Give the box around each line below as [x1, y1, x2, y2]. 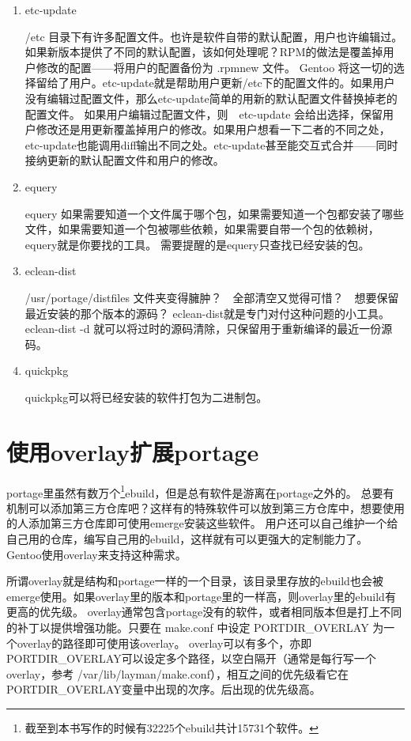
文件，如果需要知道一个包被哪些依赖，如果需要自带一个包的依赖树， [25, 221, 379, 237]
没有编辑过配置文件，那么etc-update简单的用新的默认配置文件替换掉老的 [25, 89, 398, 106]
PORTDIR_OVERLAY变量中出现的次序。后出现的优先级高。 [6, 681, 321, 698]
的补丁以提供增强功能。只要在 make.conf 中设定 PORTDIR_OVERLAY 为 [6, 619, 384, 635]
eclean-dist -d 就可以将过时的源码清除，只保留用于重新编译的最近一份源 [25, 320, 393, 337]
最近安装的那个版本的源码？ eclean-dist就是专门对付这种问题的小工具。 [25, 304, 390, 321]
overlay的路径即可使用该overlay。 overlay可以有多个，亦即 [17, 634, 312, 651]
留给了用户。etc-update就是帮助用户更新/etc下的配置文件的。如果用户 [36, 74, 395, 91]
